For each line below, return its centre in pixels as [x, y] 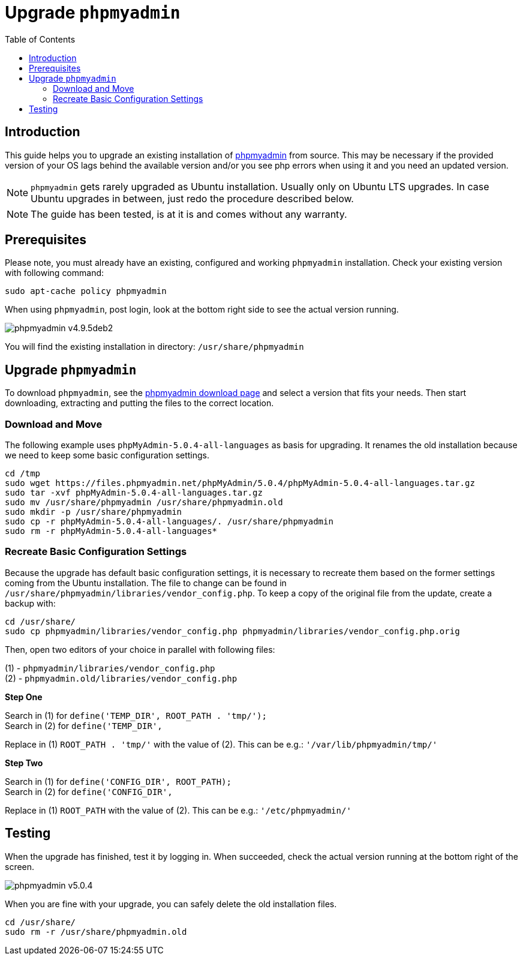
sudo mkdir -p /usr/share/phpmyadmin [94, 512]
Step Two [24, 763]
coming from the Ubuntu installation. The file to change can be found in [146, 583]
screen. [20, 866]
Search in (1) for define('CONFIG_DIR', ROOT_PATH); [118, 781]
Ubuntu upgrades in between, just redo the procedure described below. [192, 198]
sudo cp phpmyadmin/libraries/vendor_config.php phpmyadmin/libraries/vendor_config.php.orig [232, 631]
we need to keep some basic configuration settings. [107, 455]
